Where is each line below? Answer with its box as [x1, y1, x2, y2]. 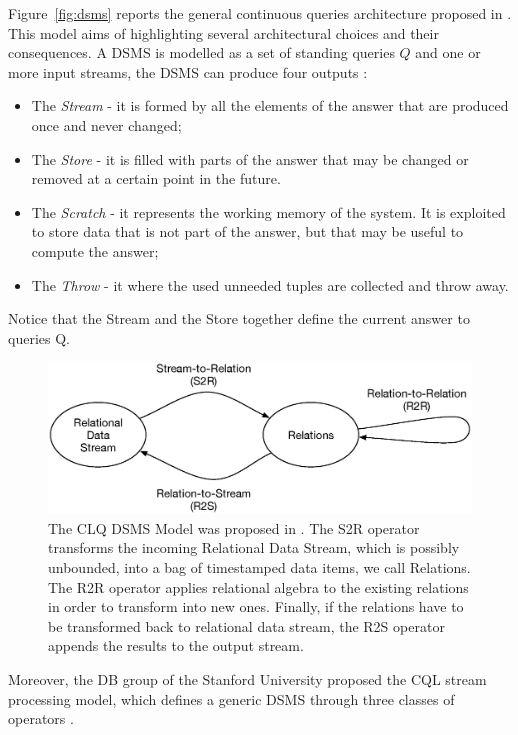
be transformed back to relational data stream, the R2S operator [48, 615, 445, 636]
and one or [415, 42, 481, 63]
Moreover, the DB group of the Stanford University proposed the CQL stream [8, 669, 487, 690]
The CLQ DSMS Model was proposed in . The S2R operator [48, 517, 420, 538]
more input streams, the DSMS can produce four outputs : [8, 61, 368, 82]
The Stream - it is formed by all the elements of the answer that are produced [31, 95, 509, 116]
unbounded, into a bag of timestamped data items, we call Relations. [48, 557, 471, 578]
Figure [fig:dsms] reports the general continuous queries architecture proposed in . [8, 3, 512, 23]
